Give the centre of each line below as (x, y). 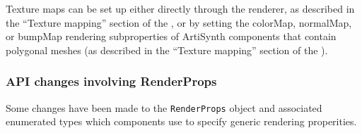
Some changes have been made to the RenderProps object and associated (164, 107)
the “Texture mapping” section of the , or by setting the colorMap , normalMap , (179, 22)
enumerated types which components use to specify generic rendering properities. (181, 121)
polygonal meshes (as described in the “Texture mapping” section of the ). (167, 50)
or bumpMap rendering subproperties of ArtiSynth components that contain (171, 36)
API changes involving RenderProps (111, 81)
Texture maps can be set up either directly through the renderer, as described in (180, 8)
